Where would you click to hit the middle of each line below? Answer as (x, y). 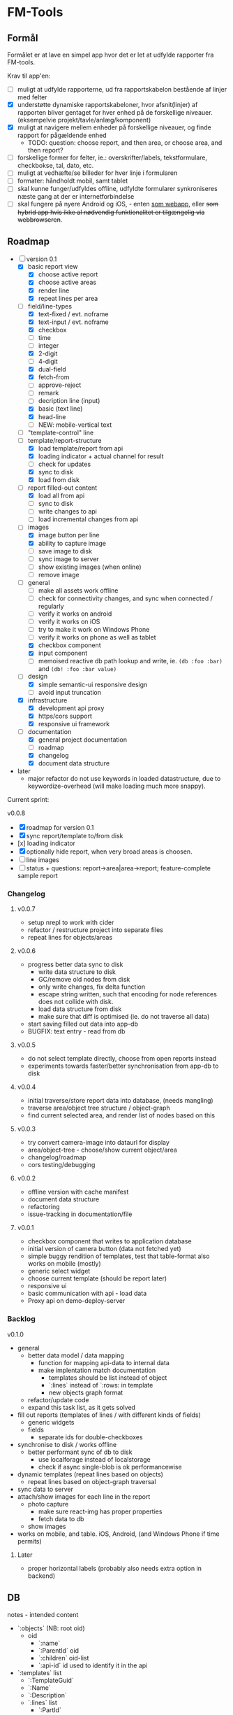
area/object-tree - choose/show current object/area (103, 1150)
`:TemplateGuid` (51, 1680)
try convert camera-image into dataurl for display (98, 1143)
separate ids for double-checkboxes (90, 1437)
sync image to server (68, 559)
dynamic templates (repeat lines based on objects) (90, 1474)
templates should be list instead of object (108, 1377)
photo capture (48, 1504)
